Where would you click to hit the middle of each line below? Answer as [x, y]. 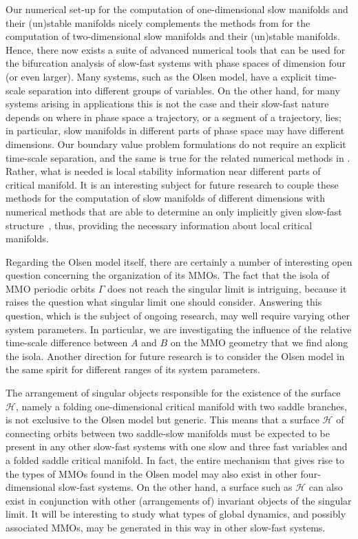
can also [326, 487]
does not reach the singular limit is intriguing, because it [227, 288]
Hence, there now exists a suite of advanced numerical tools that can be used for [176, 49]
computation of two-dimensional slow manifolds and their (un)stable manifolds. [173, 36]
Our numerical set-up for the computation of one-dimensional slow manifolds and [177, 9]
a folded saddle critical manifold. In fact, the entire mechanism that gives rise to [175, 460]
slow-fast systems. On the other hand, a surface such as [176, 487]
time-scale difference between [67, 342]
